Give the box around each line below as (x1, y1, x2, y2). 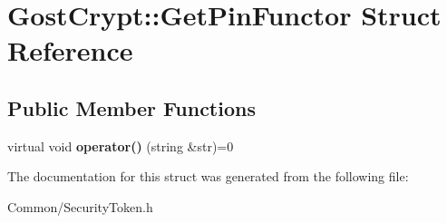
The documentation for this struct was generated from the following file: (7, 167, 409, 186)
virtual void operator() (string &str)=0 (7, 136, 234, 155)
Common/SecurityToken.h (7, 197, 153, 216)
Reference (7, 32, 133, 69)
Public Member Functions (7, 93, 256, 121)
